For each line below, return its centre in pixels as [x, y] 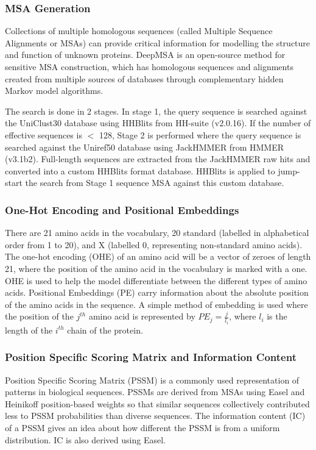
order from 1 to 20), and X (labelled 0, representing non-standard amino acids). [154, 244]
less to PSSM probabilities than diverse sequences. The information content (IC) [155, 416]
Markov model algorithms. [54, 91]
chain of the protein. [105, 330]
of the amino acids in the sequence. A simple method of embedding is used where [156, 304]
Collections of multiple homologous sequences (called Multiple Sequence [139, 31]
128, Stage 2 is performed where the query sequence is [200, 134]
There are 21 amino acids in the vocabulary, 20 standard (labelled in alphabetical [157, 233]
